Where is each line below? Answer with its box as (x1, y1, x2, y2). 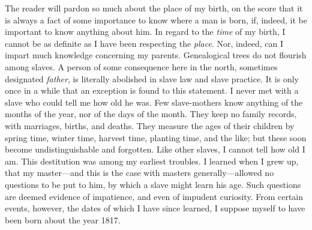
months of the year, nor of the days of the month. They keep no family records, (5, 107, 297, 120)
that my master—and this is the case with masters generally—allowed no (5, 166, 274, 179)
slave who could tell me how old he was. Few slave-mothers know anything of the (5, 95, 303, 108)
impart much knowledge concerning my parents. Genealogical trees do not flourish (5, 49, 307, 61)
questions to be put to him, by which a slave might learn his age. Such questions (5, 178, 301, 190)
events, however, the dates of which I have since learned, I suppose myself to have (5, 202, 305, 214)
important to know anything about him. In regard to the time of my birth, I (5, 25, 286, 38)
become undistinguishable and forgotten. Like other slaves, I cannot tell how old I (5, 143, 305, 156)
